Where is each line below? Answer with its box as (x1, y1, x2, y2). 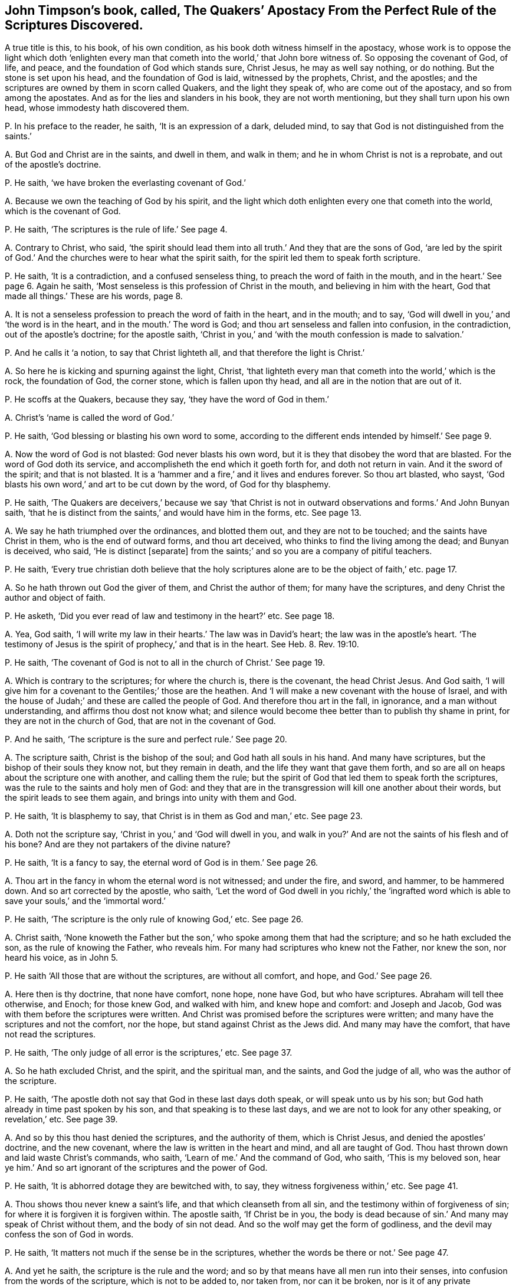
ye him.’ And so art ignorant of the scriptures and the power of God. (5, 1162, 268, 1173)
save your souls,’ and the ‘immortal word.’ (5, 896, 166, 906)
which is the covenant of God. (5, 206, 121, 217)
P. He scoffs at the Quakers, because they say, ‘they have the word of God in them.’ (5, 394, 329, 405)
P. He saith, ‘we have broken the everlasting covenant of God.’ (5, 178, 246, 188)
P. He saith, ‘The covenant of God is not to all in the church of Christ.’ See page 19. (5, 657, 325, 668)
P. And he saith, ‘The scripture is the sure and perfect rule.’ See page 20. (5, 734, 287, 745)
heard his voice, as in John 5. (5, 952, 119, 963)
